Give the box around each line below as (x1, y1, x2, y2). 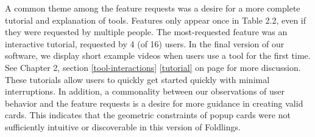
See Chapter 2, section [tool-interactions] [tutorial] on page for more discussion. (5, 61, 301, 73)
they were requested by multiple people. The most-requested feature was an (5, 25, 288, 38)
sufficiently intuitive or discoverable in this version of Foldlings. (5, 120, 241, 133)
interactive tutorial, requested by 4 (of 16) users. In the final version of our (5, 37, 285, 50)
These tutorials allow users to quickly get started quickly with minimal (5, 73, 270, 85)
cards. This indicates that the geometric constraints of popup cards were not (5, 109, 291, 121)
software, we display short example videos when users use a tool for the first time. (5, 49, 311, 62)
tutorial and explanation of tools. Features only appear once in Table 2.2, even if (5, 13, 306, 26)
